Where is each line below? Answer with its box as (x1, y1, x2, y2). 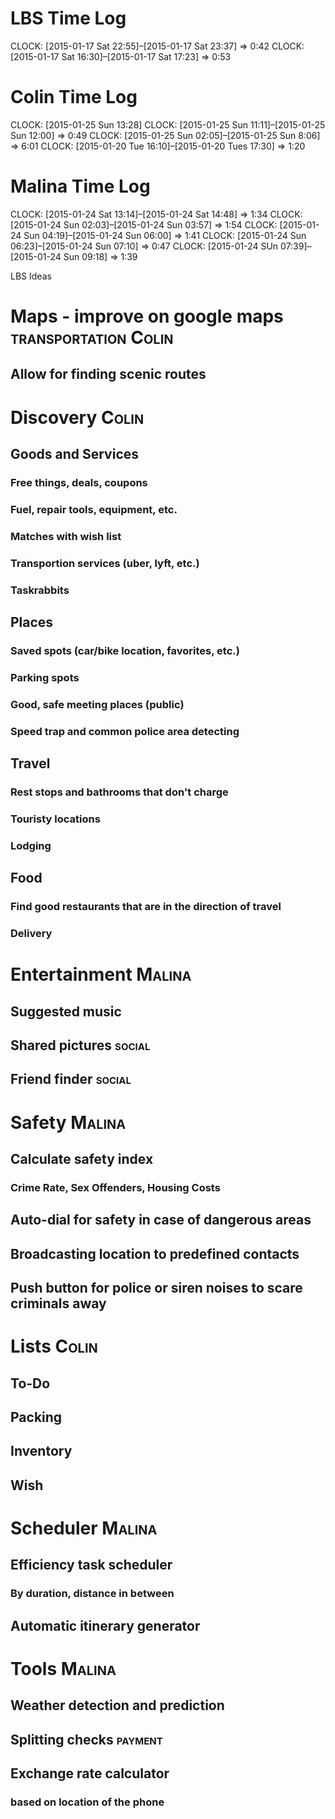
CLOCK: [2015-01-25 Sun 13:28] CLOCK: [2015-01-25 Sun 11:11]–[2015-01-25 (10, 118, 326, 131)
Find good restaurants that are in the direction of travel (10, 900, 282, 914)
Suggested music (10, 1003, 122, 1020)
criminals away (10, 1295, 107, 1312)
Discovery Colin (10, 406, 145, 429)
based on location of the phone (10, 1795, 165, 1809)
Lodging (10, 838, 52, 852)
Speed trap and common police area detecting (10, 724, 240, 738)
